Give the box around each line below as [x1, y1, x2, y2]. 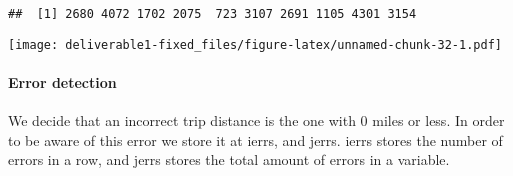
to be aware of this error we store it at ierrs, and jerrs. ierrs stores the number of [8, 129, 503, 150]
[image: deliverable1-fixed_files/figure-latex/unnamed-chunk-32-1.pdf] [8, 37, 502, 52]
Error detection [8, 71, 117, 92]
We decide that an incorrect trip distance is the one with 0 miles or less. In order [8, 110, 505, 131]
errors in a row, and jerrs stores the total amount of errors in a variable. [8, 149, 450, 170]
